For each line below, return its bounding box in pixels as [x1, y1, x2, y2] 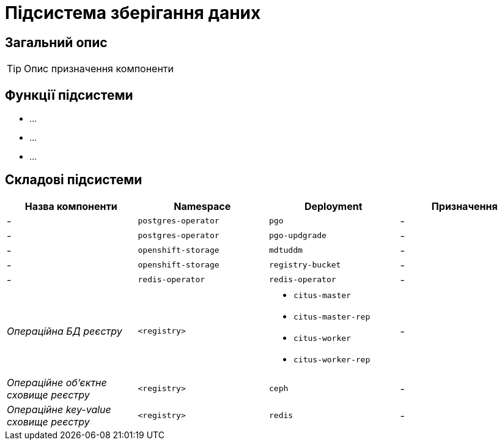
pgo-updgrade [269, 231, 327, 241]
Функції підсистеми [5, 87, 133, 103]
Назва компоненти [24, 200, 117, 212]
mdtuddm [269, 245, 303, 255]
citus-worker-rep [293, 354, 371, 364]
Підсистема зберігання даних [5, 2, 261, 23]
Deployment [304, 200, 363, 212]
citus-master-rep [293, 312, 371, 321]
